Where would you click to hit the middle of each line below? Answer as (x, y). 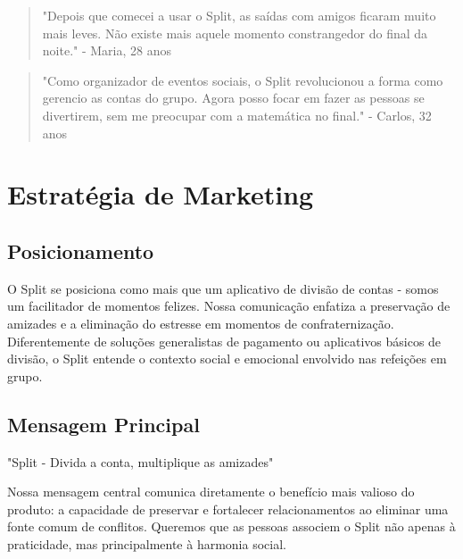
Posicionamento (81, 250)
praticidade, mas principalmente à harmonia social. (147, 543)
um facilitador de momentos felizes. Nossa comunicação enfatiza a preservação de (229, 306)
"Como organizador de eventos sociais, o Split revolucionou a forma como (243, 80)
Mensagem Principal (103, 424)
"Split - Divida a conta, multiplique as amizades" (141, 461)
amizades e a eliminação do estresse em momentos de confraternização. (201, 323)
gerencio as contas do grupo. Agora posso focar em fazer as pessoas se (233, 98)
